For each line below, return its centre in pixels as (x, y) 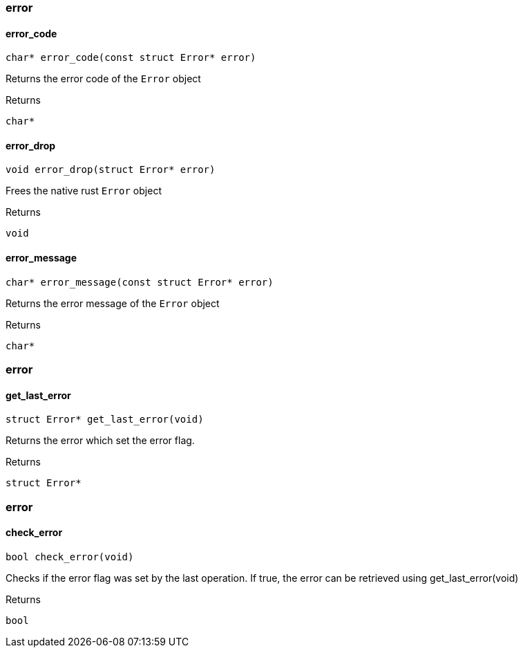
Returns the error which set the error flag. (100, 441)
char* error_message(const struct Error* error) (140, 282)
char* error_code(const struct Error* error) (131, 58)
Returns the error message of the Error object (113, 303)
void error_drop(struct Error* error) (111, 170)
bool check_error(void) (70, 557)
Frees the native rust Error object (84, 191)
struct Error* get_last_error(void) (105, 420)
